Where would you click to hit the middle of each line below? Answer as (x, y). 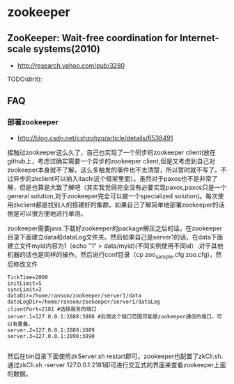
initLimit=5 (24, 283)
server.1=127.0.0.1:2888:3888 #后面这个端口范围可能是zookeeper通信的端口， (112, 317)
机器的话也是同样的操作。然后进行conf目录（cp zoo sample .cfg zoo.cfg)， (111, 255)
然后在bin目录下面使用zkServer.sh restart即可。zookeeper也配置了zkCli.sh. (115, 356)
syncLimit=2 (24, 290)
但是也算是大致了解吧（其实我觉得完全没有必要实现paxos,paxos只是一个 (123, 187)
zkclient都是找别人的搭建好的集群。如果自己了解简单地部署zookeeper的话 (119, 205)
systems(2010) (67, 49)
